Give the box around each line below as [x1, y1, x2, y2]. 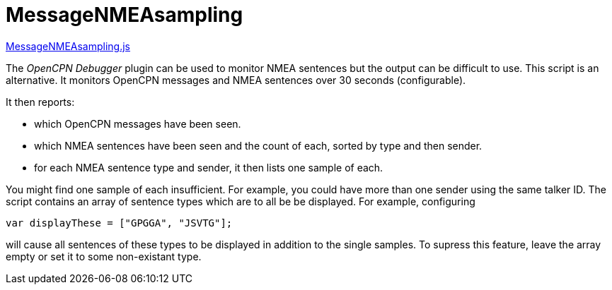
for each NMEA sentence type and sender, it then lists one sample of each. [34, 161, 383, 174]
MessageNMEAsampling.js [6, 40, 131, 52]
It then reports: [6, 95, 75, 108]
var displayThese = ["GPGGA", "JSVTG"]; [6, 217, 233, 229]
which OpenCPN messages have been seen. [34, 117, 241, 130]
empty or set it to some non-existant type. [6, 250, 202, 262]
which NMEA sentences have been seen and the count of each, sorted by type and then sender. [34, 139, 483, 152]
